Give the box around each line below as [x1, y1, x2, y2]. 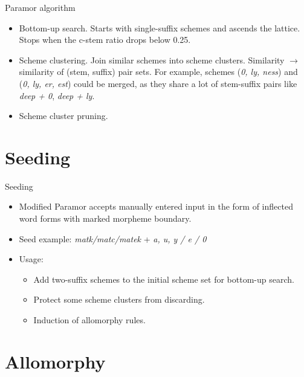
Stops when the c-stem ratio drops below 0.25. [19, 33, 191, 46]
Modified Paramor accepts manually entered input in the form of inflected [19, 200, 293, 213]
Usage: [19, 253, 44, 265]
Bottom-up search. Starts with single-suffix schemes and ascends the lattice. [19, 21, 300, 34]
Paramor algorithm [5, 1, 76, 13]
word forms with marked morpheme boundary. [19, 212, 192, 225]
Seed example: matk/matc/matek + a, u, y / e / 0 [19, 232, 207, 245]
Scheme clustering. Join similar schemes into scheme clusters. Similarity [19, 53, 285, 66]
